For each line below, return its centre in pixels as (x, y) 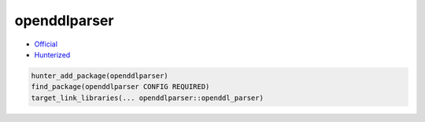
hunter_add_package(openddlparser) (100, 76)
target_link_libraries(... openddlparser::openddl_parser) (147, 98)
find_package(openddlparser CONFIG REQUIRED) (120, 87)
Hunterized (52, 54)
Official (46, 44)
